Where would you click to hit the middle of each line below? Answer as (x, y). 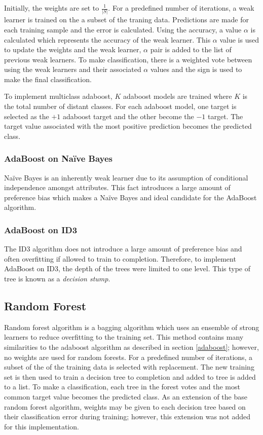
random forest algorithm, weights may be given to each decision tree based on (125, 406)
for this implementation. (42, 426)
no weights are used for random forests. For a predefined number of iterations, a (128, 357)
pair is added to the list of (191, 49)
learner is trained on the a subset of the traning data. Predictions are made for (127, 20)
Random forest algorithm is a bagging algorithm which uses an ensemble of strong (132, 327)
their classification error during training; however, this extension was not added (127, 416)
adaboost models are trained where (177, 96)
